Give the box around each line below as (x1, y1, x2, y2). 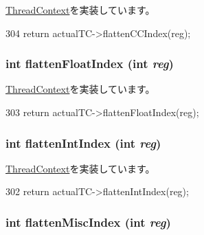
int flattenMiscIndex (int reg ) (5, 213, 171, 230)
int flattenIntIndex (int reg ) (5, 134, 161, 151)
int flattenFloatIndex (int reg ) (5, 55, 174, 72)
